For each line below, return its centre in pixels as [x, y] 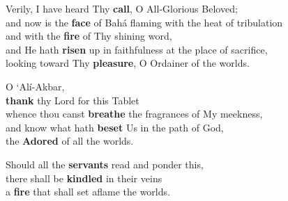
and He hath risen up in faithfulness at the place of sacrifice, [137, 49]
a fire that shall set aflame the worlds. [88, 192]
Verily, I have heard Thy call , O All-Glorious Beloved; [122, 8]
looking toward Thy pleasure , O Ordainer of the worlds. [128, 63]
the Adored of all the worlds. [70, 141]
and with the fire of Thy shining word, [89, 36]
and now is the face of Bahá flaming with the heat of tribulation [144, 22]
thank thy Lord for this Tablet [73, 100]
